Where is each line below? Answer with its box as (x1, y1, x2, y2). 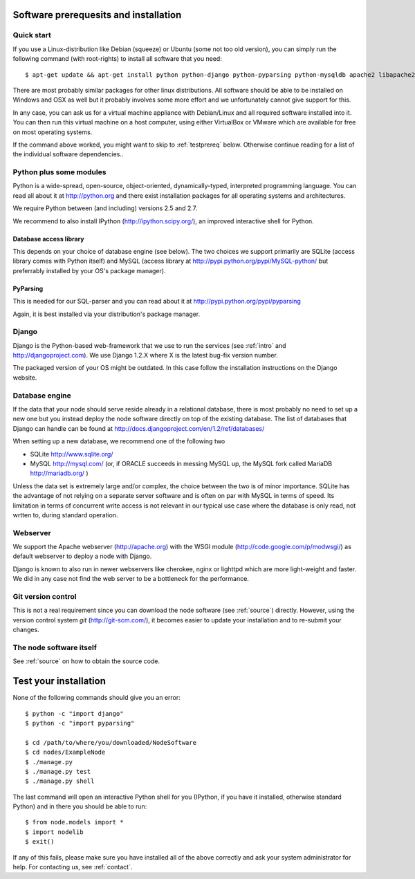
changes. (12, 626, 39, 634)
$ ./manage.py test (25, 768, 91, 775)
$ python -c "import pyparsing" (25, 719, 135, 727)
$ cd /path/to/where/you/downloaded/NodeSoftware (25, 739, 197, 746)
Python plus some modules (12, 167, 107, 177)
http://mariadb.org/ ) (30, 469, 89, 477)
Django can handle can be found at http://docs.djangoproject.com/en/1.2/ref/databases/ (12, 424, 265, 432)
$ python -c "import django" (25, 710, 124, 717)
